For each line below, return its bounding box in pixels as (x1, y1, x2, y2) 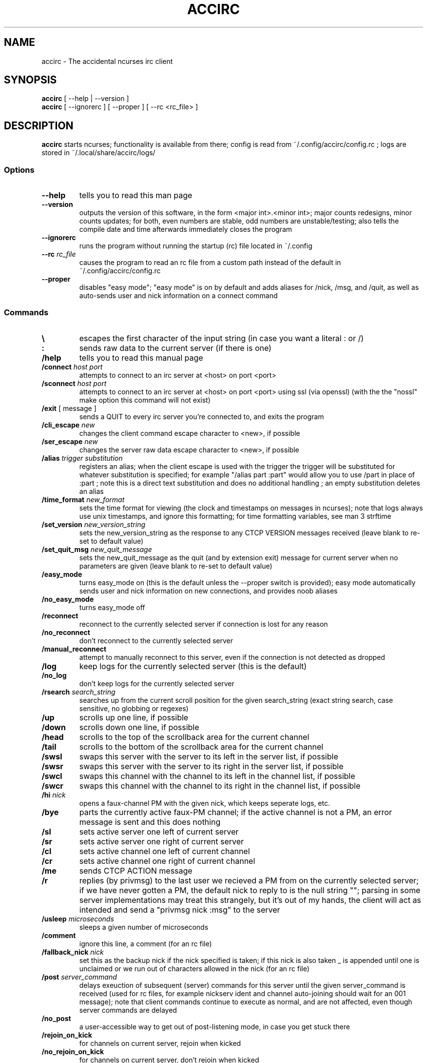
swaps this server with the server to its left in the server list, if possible (79, 751, 338, 761)
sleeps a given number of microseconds (79, 922, 209, 931)
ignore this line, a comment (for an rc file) (79, 939, 212, 948)
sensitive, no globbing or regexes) (79, 704, 189, 713)
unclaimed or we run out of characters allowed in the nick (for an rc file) (79, 964, 310, 973)
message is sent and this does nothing (79, 817, 221, 827)
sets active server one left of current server (79, 826, 239, 837)
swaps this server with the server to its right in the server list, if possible (79, 761, 344, 771)
